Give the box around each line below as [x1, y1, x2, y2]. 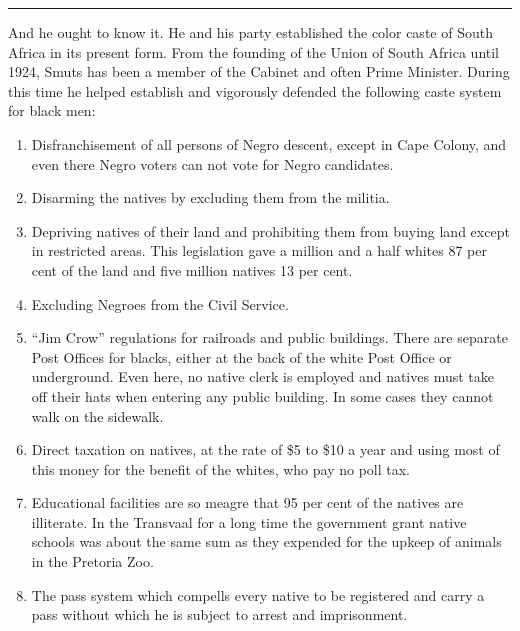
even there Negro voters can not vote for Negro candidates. [31, 153, 394, 174]
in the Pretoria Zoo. [31, 551, 154, 572]
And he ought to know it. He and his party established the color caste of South [8, 22, 493, 42]
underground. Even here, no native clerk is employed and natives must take [31, 366, 494, 387]
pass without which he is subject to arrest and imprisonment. [31, 604, 408, 625]
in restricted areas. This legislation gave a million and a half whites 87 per [31, 240, 487, 261]
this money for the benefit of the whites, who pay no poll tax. [31, 458, 411, 479]
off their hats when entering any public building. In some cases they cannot [31, 385, 494, 406]
